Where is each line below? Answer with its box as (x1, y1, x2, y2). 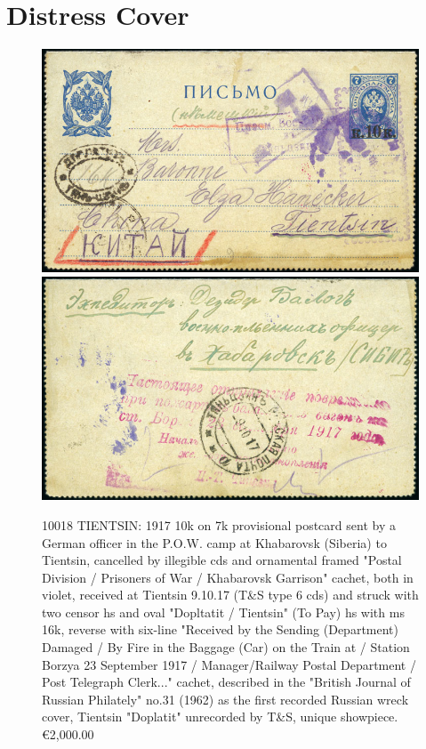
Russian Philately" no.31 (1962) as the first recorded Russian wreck (42, 689, 409, 708)
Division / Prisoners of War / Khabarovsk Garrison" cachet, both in (42, 568, 414, 586)
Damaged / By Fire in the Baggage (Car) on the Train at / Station (42, 638, 410, 656)
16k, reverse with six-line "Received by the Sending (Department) (42, 620, 398, 639)
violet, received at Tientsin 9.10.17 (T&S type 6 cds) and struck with (42, 585, 419, 604)
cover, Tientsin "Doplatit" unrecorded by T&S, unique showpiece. (42, 707, 398, 726)
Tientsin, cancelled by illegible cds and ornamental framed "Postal (42, 551, 402, 569)
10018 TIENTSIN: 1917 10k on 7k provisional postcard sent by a (42, 515, 396, 534)
